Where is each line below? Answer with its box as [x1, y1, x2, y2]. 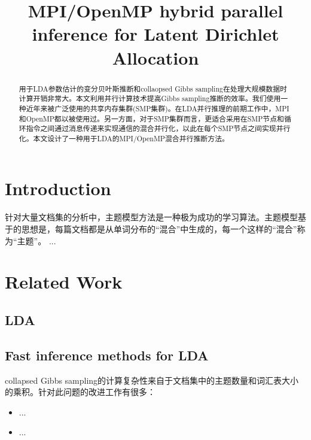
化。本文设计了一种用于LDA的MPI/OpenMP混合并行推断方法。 [19, 133, 229, 143]
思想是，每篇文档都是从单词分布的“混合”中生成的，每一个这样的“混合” [21, 223, 297, 235]
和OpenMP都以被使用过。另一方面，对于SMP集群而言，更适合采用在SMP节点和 [19, 113, 284, 123]
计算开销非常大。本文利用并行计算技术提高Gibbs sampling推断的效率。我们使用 [19, 93, 281, 104]
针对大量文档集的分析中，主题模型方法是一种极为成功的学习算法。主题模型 [5, 211, 298, 223]
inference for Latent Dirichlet [32, 22, 279, 46]
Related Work [5, 269, 123, 294]
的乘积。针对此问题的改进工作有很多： [5, 386, 155, 398]
